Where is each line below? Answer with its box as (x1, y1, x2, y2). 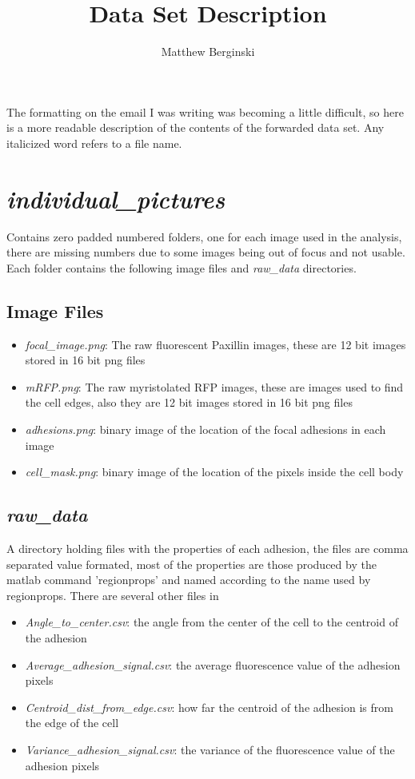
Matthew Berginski (161, 43, 255, 60)
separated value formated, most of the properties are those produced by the (6, 555, 377, 572)
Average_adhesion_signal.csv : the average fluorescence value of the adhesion (25, 656, 401, 673)
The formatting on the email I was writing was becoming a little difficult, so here (6, 103, 404, 120)
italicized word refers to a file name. (6, 134, 182, 151)
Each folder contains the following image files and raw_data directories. (6, 259, 357, 276)
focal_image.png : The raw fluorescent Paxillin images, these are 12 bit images (25, 336, 406, 352)
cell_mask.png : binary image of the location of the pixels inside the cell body (25, 463, 404, 480)
